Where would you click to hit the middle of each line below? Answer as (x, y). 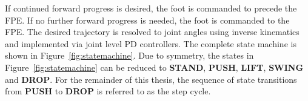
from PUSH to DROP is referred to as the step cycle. (108, 91)
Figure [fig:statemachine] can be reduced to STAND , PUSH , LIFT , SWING (154, 67)
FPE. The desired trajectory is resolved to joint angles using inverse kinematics (152, 32)
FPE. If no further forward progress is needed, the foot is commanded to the (147, 20)
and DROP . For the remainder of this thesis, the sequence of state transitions (151, 79)
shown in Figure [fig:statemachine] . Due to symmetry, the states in (129, 55)
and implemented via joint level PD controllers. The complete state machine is (151, 43)
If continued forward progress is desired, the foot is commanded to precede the (151, 8)
